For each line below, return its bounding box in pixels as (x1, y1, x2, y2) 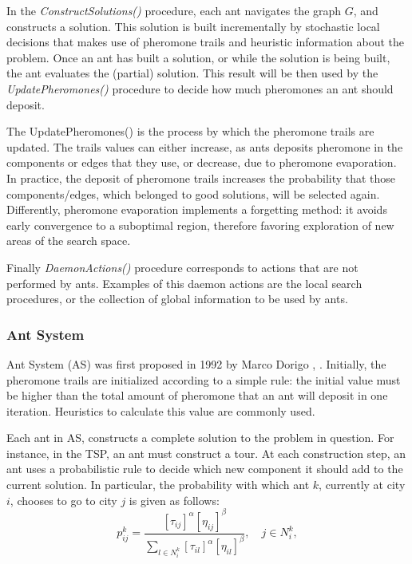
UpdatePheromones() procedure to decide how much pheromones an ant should (6, 80, 394, 97)
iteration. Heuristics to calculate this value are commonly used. (6, 402, 315, 419)
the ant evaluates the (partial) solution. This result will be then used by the (6, 65, 378, 81)
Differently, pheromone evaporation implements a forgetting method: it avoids (6, 201, 387, 218)
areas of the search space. (6, 232, 131, 249)
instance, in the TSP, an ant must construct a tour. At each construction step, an (6, 444, 406, 461)
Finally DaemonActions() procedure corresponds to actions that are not (6, 258, 359, 275)
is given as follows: (129, 491, 220, 508)
